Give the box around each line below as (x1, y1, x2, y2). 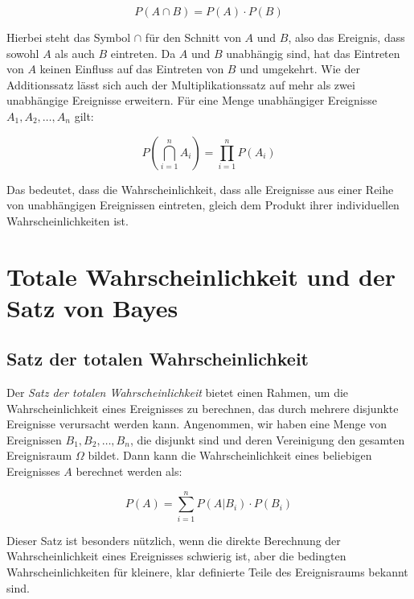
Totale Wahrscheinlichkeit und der (6, 259, 396, 292)
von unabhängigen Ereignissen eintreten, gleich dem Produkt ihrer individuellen (6, 196, 400, 213)
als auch (55, 44, 95, 61)
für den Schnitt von (145, 29, 241, 45)
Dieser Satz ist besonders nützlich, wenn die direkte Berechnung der (6, 531, 341, 548)
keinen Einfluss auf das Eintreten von (39, 60, 224, 77)
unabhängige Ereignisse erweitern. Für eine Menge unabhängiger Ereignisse (6, 92, 377, 109)
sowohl (6, 44, 39, 61)
